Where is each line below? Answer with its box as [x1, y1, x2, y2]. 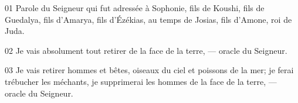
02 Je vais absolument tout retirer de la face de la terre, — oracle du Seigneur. [5, 44, 287, 56]
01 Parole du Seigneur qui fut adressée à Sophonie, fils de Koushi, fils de [5, 2, 265, 13]
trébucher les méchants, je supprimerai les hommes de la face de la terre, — [5, 75, 277, 87]
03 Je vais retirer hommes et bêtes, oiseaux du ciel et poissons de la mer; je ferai [5, 64, 294, 76]
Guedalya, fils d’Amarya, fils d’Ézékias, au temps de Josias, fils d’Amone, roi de [5, 13, 292, 25]
